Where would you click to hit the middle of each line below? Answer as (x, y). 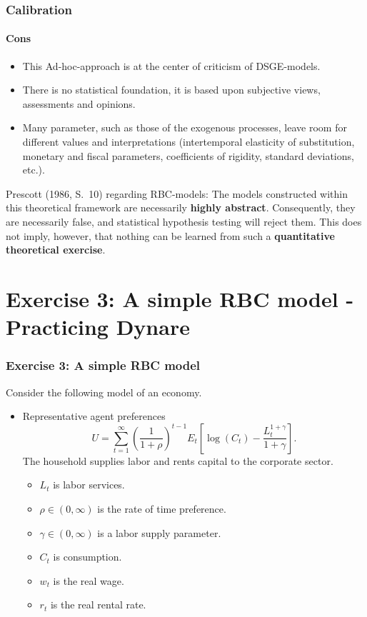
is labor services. (89, 485)
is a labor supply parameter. (159, 532)
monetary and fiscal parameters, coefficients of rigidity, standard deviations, (188, 155)
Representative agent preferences (94, 416)
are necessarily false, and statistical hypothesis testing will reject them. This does (184, 221)
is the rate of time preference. (162, 508)
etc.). (34, 170)
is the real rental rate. (98, 605)
